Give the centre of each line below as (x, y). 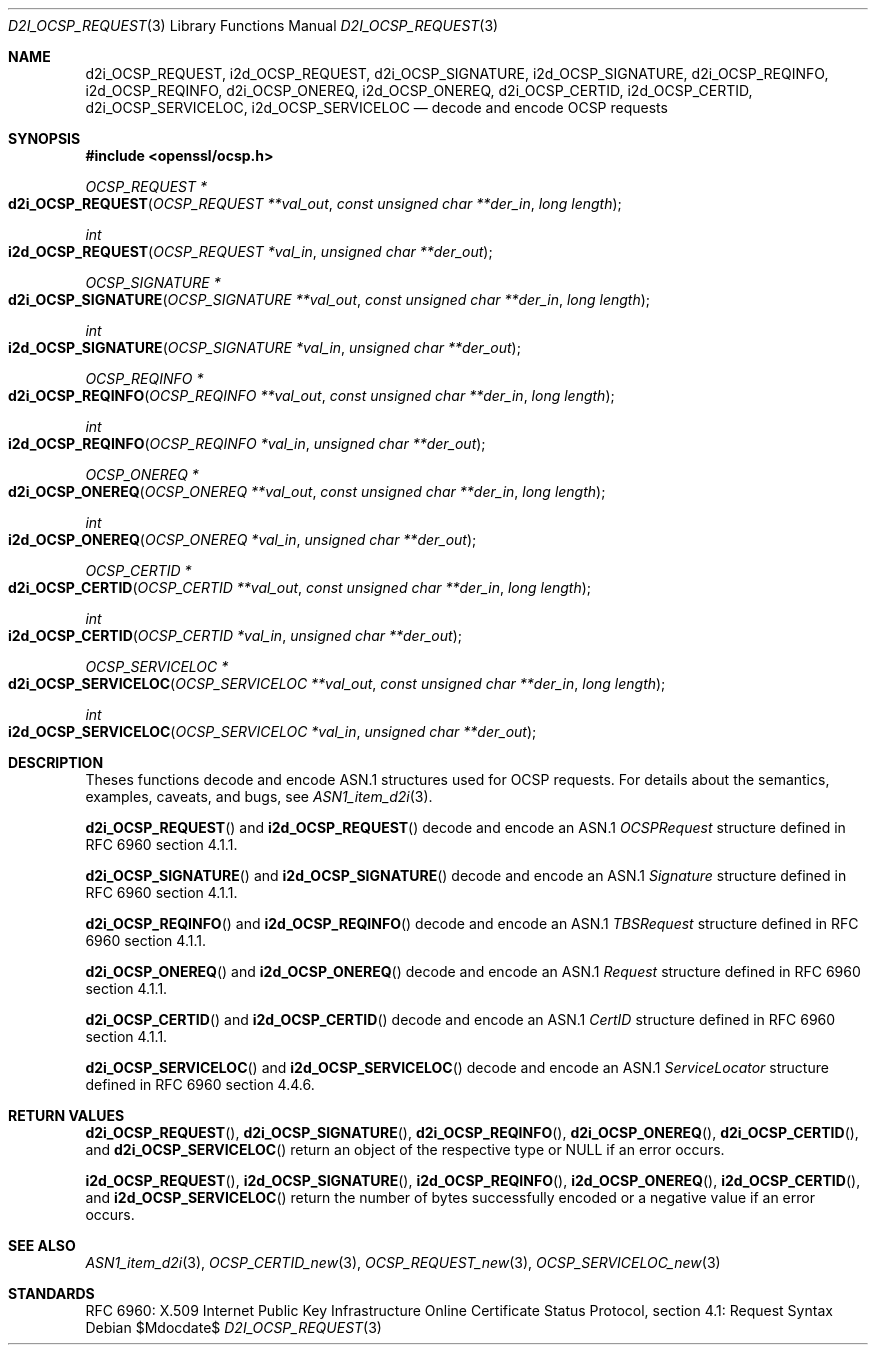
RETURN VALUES (66, 1115)
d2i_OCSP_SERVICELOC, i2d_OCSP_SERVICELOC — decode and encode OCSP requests (376, 107)
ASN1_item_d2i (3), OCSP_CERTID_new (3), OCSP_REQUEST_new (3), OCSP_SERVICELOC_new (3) (403, 1262)
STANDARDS (51, 1293)
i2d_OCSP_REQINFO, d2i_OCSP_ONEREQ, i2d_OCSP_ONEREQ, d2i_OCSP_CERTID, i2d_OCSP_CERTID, (419, 90)
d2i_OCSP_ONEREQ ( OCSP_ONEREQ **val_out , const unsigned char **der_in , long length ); (307, 491)
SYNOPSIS (44, 138)
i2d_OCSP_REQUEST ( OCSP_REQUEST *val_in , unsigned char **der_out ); (250, 251)
